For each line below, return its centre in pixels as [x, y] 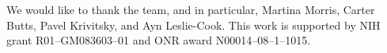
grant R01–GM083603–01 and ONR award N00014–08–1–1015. [159, 40]
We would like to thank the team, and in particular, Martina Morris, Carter [191, 9]
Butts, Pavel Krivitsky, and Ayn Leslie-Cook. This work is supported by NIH [193, 25]
